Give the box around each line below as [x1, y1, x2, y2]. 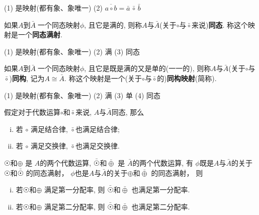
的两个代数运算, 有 [132, 157, 193, 168]
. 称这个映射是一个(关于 [64, 73, 142, 83]
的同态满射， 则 [151, 167, 203, 178]
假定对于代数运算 [4, 107, 60, 117]
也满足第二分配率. [131, 201, 190, 211]
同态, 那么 [111, 107, 144, 117]
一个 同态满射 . [18, 29, 62, 40]
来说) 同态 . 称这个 [192, 19, 248, 30]
